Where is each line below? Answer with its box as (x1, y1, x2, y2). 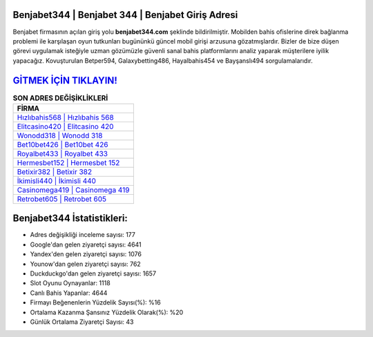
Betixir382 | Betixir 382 (17, 166, 93, 176)
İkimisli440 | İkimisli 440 (17, 176, 97, 186)
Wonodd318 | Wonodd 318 (17, 131, 103, 140)
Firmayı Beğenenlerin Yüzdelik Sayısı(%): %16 (30, 298, 162, 307)
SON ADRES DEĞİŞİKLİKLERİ (12, 93, 108, 103)
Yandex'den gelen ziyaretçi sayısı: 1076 (30, 250, 142, 258)
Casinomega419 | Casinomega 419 (17, 185, 130, 195)
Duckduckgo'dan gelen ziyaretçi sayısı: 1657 (30, 269, 157, 278)
